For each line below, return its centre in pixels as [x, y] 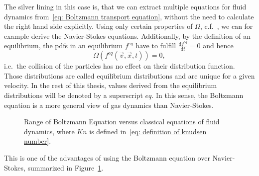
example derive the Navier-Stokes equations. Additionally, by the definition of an [127, 36]
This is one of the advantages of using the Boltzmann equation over [107, 157]
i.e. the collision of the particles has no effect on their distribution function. [120, 66]
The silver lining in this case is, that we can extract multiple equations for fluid [125, 6]
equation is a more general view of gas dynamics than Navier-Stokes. [109, 105]
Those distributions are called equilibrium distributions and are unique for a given [129, 75]
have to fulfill [156, 45]
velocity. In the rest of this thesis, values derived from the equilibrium [111, 85]
